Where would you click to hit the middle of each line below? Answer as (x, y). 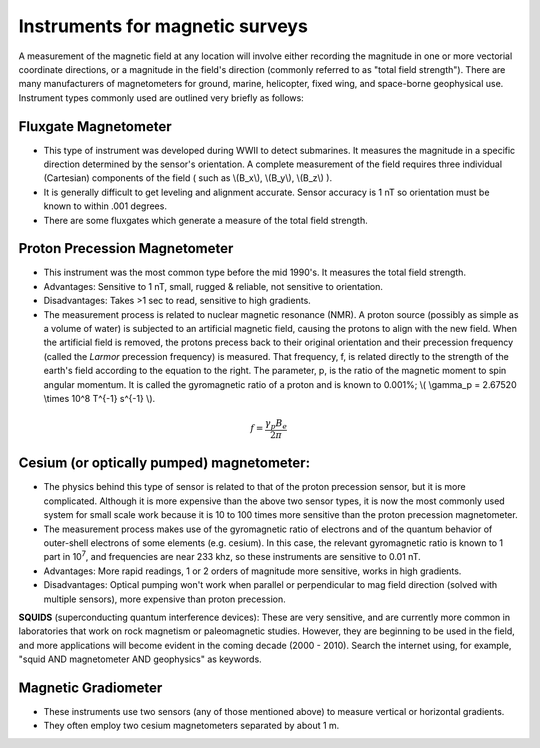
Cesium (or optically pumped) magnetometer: (164, 463)
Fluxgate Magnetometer (95, 126)
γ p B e (276, 424)
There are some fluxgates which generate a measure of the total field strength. (206, 220)
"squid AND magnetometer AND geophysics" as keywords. (140, 659)
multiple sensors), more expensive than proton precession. (165, 599)
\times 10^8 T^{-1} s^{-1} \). (99, 398)
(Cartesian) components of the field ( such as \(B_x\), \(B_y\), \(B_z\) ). (188, 178)
